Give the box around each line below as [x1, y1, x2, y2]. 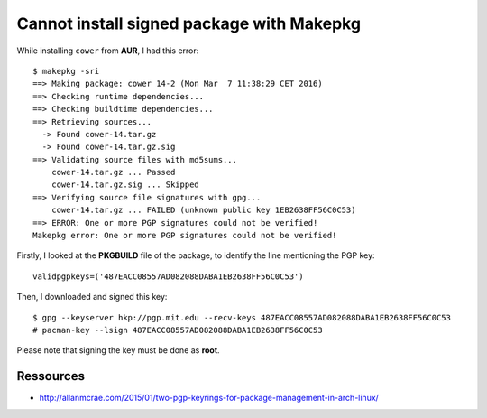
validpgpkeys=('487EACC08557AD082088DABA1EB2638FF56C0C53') [32, 271, 304, 282]
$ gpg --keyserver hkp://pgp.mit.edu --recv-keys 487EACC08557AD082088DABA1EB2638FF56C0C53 [32, 312, 451, 322]
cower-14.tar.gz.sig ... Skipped [51, 180, 200, 190]
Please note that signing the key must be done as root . [16, 345, 220, 356]
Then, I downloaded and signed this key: [16, 292, 168, 302]
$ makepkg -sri [32, 66, 100, 76]
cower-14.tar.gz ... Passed [51, 167, 176, 178]
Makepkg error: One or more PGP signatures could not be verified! [32, 230, 337, 241]
